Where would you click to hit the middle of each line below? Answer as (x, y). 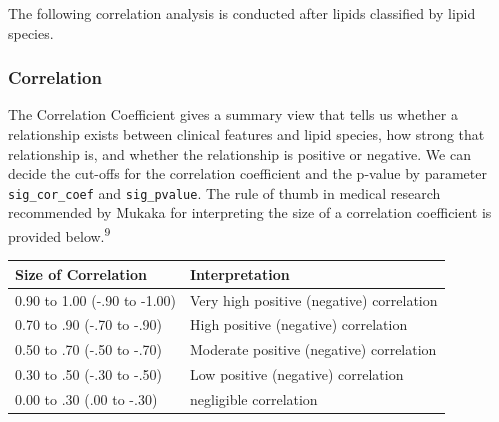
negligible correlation (254, 399)
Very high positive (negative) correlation (314, 299)
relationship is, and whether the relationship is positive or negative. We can (239, 153)
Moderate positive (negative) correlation (313, 349)
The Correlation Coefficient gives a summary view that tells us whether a (233, 114)
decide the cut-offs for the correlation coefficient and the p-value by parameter (247, 173)
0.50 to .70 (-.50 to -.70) (88, 349)
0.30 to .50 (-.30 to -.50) (88, 374)
